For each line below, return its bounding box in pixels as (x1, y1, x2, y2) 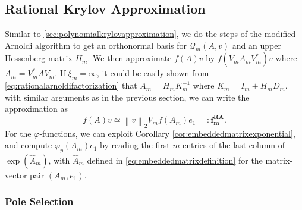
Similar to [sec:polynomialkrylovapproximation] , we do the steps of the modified (5, 27, 296, 40)
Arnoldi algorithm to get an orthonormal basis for (5, 39, 187, 51)
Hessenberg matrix (5, 52, 73, 64)
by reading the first (100, 139, 170, 151)
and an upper (232, 39, 281, 51)
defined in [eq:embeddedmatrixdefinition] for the (87, 153, 263, 166)
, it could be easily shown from (96, 67, 209, 79)
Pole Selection (5, 194, 74, 209)
